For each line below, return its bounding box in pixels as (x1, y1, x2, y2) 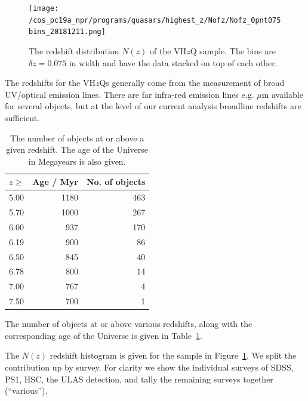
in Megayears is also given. (28, 155, 126, 167)
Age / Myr (32, 175, 78, 188)
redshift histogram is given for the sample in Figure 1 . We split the (50, 349, 297, 362)
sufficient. (5, 111, 40, 124)
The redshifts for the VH (5, 76, 96, 89)
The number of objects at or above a (10, 131, 144, 144)
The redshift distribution (29, 44, 119, 57)
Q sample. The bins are (190, 44, 276, 57)
